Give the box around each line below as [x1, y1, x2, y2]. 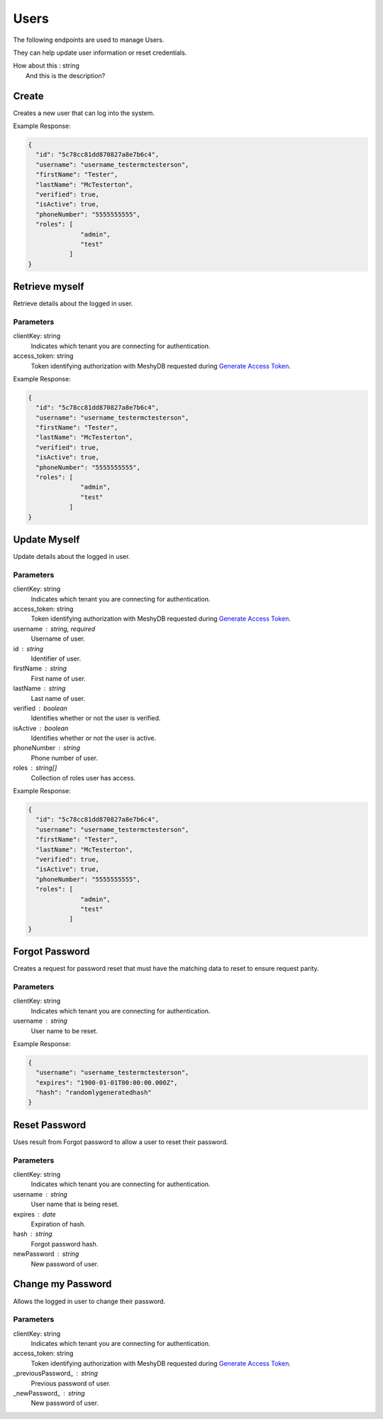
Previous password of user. [30, 1379, 111, 1388]
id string [13, 644, 44, 653]
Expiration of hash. [30, 1220, 87, 1229]
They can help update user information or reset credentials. [13, 48, 187, 57]
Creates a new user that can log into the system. [13, 109, 155, 117]
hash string [13, 1229, 52, 1239]
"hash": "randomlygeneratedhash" [35, 1089, 152, 1097]
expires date [13, 1209, 56, 1218]
